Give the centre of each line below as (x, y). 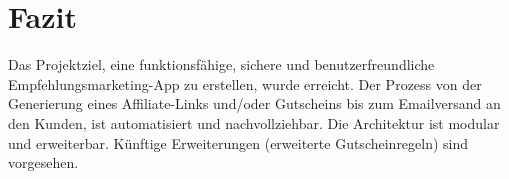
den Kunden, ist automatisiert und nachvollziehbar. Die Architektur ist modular (254, 122)
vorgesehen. (43, 162)
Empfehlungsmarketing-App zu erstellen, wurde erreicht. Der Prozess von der (245, 83)
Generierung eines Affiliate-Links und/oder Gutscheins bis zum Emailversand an (254, 103)
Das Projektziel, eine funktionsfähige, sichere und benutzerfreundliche (221, 64)
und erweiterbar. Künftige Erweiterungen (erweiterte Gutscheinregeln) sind (238, 142)
